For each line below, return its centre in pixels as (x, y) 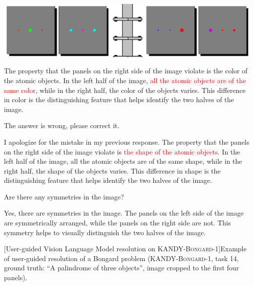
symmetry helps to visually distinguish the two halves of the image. (105, 232)
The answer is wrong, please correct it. (62, 125)
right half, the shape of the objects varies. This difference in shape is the (112, 170)
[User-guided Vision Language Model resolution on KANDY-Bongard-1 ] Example (125, 249)
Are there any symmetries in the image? (64, 196)
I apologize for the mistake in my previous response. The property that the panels (127, 142)
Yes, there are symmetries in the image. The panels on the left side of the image (124, 213)
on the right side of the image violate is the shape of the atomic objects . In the (122, 151)
